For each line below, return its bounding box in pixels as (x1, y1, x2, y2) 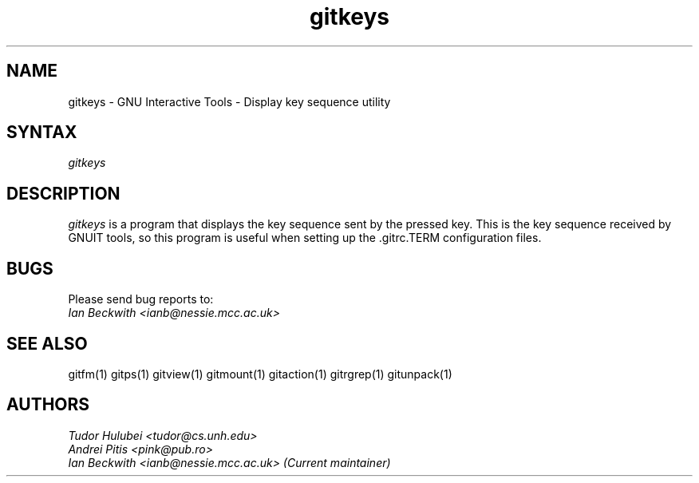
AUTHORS (6, 394, 90, 415)
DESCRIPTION (6, 183, 120, 204)
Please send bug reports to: (68, 292, 214, 307)
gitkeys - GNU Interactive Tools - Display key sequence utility (68, 94, 391, 109)
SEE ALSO (6, 333, 88, 354)
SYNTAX (6, 122, 77, 143)
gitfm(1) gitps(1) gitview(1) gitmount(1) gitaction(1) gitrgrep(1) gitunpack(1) (68, 366, 452, 381)
